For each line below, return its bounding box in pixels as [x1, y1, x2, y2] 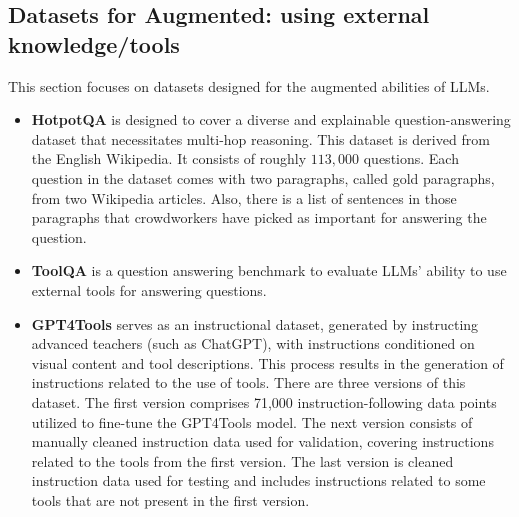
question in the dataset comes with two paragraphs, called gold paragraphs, [31, 167, 495, 188]
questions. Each [363, 148, 459, 169]
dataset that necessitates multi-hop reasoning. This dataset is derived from [31, 128, 490, 149]
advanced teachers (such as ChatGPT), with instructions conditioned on [31, 333, 475, 354]
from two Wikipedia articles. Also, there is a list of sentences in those [31, 187, 457, 208]
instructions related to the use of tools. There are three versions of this [31, 372, 466, 393]
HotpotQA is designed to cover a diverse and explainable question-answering [31, 109, 511, 130]
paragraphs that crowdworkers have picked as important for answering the [31, 207, 487, 228]
